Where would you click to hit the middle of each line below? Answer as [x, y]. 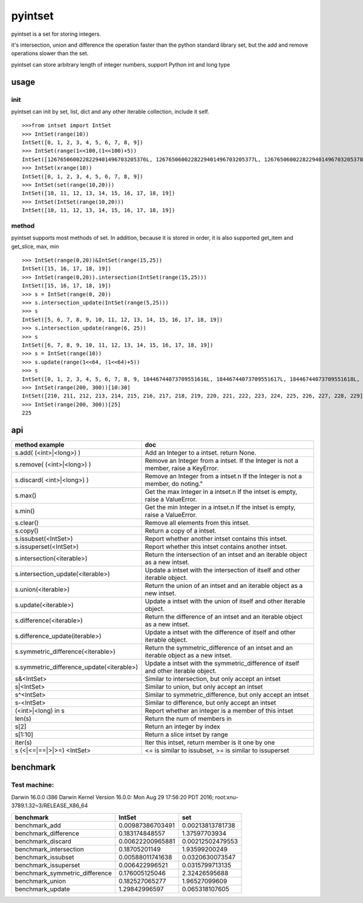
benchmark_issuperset [47, 865]
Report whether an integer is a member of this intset [219, 711]
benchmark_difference [47, 833]
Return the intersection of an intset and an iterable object [226, 555]
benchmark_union [41, 881]
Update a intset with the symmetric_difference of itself [222, 664]
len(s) [23, 719]
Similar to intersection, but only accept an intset [213, 679]
